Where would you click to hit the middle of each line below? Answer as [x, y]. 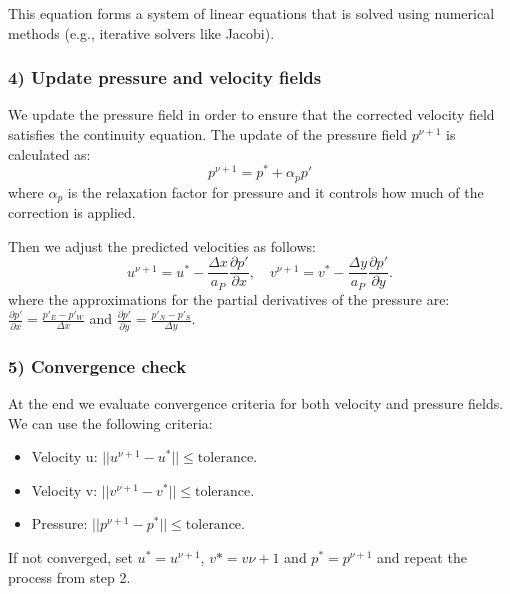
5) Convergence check [97, 365]
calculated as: [49, 153]
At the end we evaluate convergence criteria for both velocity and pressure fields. [256, 403]
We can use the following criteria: [110, 422]
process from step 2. [69, 576]
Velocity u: [64, 456]
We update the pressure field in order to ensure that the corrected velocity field [251, 114]
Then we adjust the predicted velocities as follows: [162, 245]
